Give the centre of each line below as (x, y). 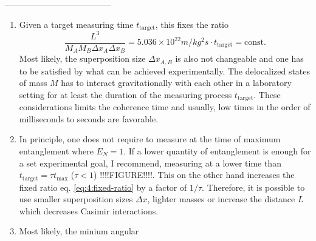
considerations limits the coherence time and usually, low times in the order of (165, 107)
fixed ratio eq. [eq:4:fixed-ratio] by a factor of (103, 187)
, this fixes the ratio (192, 24)
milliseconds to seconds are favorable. (89, 118)
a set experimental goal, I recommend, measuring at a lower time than (150, 163)
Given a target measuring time (76, 24)
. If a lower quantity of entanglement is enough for (217, 150)
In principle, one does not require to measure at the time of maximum (150, 139)
